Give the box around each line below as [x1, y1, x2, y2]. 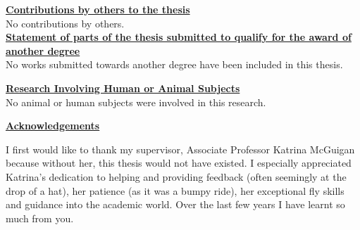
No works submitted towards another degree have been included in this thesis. [6, 57, 343, 72]
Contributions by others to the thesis [6, 2, 190, 16]
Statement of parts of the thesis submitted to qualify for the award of [6, 30, 352, 44]
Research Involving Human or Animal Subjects [6, 80, 240, 95]
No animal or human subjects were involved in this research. [6, 94, 266, 109]
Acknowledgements [6, 118, 100, 133]
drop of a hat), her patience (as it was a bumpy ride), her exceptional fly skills [6, 183, 345, 198]
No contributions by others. [6, 15, 125, 30]
